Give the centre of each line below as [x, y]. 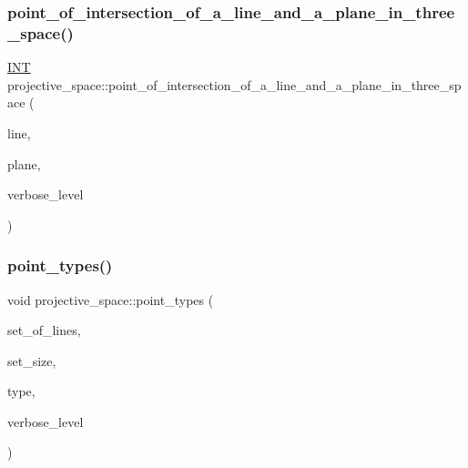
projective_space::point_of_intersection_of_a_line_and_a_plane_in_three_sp [234, 84]
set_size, [32, 360]
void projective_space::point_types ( [111, 299]
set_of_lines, [44, 330]
